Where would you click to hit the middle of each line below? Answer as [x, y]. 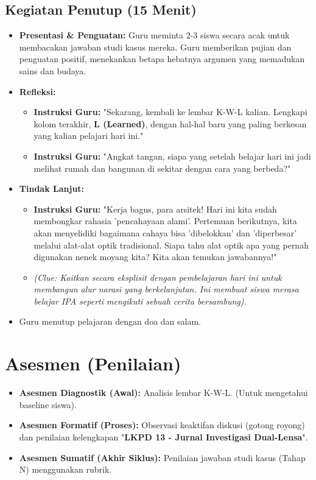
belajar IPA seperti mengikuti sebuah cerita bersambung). [140, 301]
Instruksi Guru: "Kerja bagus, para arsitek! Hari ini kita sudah [155, 209]
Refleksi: [37, 91]
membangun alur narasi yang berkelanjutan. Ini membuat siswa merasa [166, 289]
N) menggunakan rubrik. [65, 469]
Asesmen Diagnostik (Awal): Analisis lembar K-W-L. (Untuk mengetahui [163, 393]
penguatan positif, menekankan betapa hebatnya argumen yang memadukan [162, 59]
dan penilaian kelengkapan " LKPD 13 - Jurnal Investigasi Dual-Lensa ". [163, 436]
